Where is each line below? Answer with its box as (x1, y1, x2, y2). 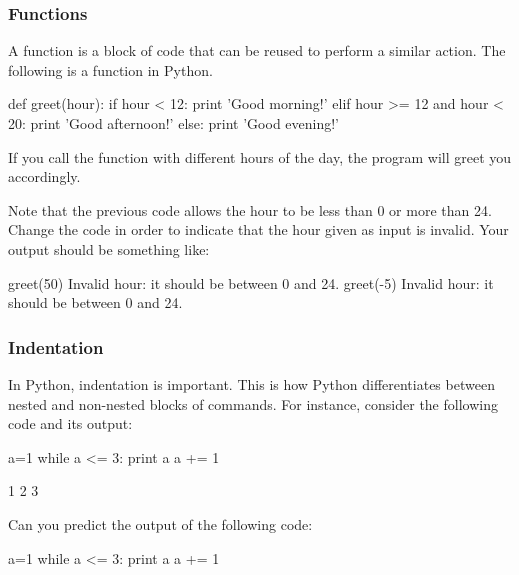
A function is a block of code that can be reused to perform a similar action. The (8, 40, 506, 61)
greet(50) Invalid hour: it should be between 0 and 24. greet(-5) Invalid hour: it (8, 272, 494, 293)
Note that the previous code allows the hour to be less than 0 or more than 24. (8, 199, 492, 220)
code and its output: (8, 413, 133, 434)
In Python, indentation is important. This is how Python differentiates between (8, 373, 495, 394)
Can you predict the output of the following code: (8, 513, 313, 534)
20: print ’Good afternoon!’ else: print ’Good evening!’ (8, 113, 340, 133)
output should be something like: (8, 238, 210, 259)
